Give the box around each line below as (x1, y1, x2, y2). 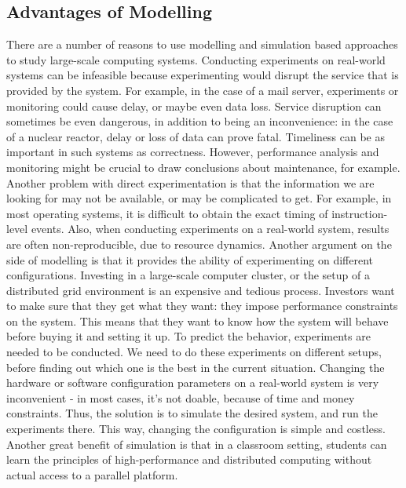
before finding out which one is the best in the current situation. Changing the (6, 359, 385, 375)
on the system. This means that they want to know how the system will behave (6, 312, 389, 329)
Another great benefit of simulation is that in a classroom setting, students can (6, 435, 387, 452)
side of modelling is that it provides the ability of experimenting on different (6, 251, 374, 268)
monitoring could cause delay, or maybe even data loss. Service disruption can (6, 97, 382, 114)
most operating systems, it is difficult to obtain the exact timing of (6, 205, 328, 221)
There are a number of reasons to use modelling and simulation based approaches (6, 36, 398, 53)
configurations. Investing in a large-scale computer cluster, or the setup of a (6, 267, 370, 283)
